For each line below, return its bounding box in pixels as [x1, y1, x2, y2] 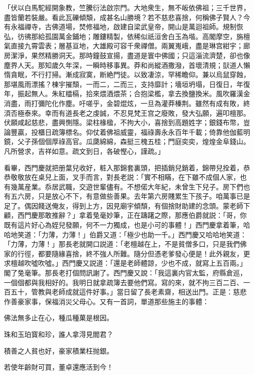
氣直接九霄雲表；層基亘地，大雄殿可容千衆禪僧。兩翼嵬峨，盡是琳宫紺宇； [4, 41, 243, 51]
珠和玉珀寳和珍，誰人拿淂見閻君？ [4, 329, 113, 339]
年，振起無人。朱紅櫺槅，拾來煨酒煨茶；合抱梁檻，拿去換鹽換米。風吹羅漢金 [4, 88, 250, 99]
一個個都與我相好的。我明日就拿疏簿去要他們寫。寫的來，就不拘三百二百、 [4, 277, 243, 287]
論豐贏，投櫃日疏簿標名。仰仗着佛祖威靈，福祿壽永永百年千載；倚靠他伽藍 [4, 126, 243, 137]
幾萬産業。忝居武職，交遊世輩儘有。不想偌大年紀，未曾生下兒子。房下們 [10, 181, 243, 191]
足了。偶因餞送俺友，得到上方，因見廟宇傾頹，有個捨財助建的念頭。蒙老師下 [4, 200, 250, 210]
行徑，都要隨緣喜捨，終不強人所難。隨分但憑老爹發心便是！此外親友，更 [17, 248, 250, 258]
